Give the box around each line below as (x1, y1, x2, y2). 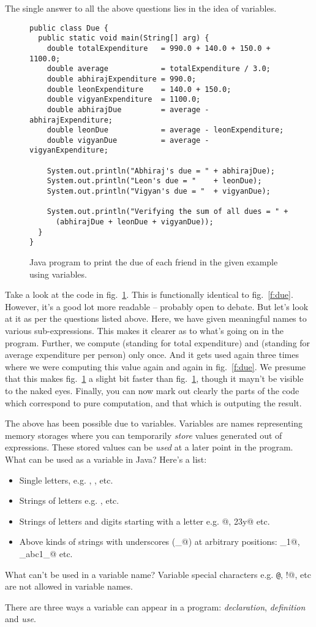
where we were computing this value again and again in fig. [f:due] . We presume (5, 360, 306, 373)
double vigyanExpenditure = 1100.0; (47, 95, 201, 104)
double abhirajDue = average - (47, 105, 209, 114)
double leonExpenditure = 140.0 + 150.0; (47, 85, 231, 94)
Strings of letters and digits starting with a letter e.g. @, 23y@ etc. (19, 514, 270, 527)
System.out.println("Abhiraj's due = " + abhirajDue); (47, 166, 275, 175)
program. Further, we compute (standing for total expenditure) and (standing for (5, 336, 310, 349)
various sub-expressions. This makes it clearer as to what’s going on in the (5, 324, 284, 336)
